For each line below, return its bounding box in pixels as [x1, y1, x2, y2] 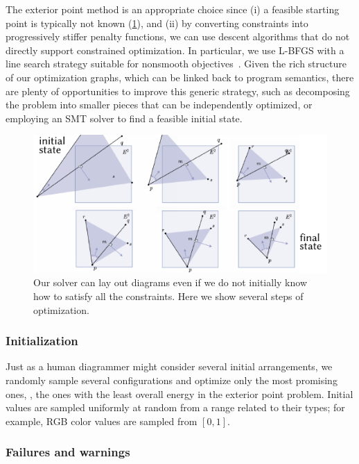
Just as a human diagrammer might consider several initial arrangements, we [6, 359, 333, 374]
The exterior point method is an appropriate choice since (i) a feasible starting [6, 2, 340, 16]
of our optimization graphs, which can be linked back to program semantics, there [6, 69, 354, 84]
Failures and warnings [6, 443, 130, 461]
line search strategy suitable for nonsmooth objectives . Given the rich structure [6, 56, 347, 71]
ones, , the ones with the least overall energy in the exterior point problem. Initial [6, 386, 353, 401]
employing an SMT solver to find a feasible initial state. [6, 110, 243, 125]
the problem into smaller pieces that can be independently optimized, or [6, 97, 313, 112]
